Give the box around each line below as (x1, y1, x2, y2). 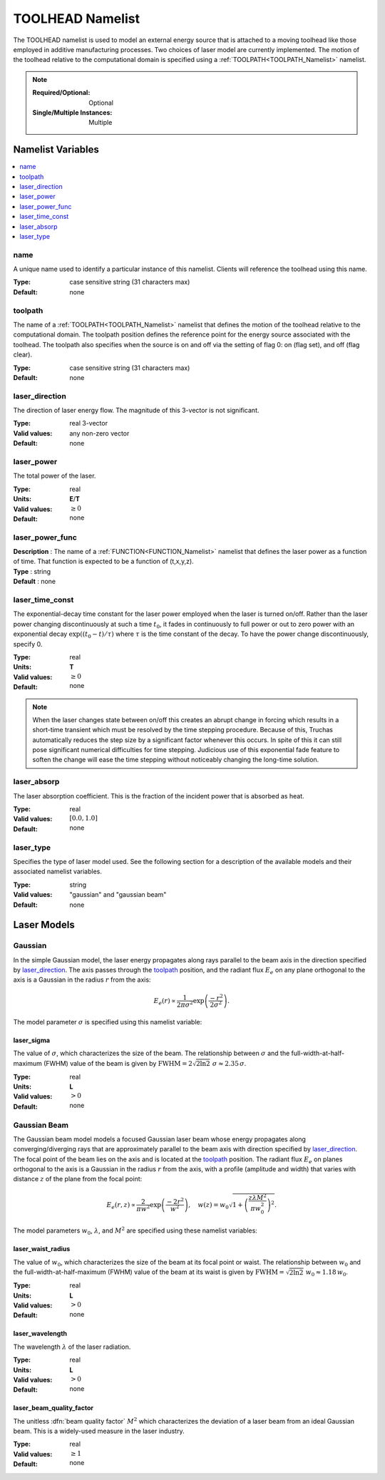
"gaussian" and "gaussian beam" (69, 890, 167, 899)
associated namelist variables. (13, 867, 103, 876)
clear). (13, 350, 32, 359)
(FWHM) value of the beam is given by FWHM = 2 (43, 1059, 192, 1067)
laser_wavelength (13, 1330, 68, 1338)
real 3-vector (69, 419, 108, 428)
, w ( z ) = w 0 (188, 1201, 230, 1211)
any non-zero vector (69, 428, 130, 438)
